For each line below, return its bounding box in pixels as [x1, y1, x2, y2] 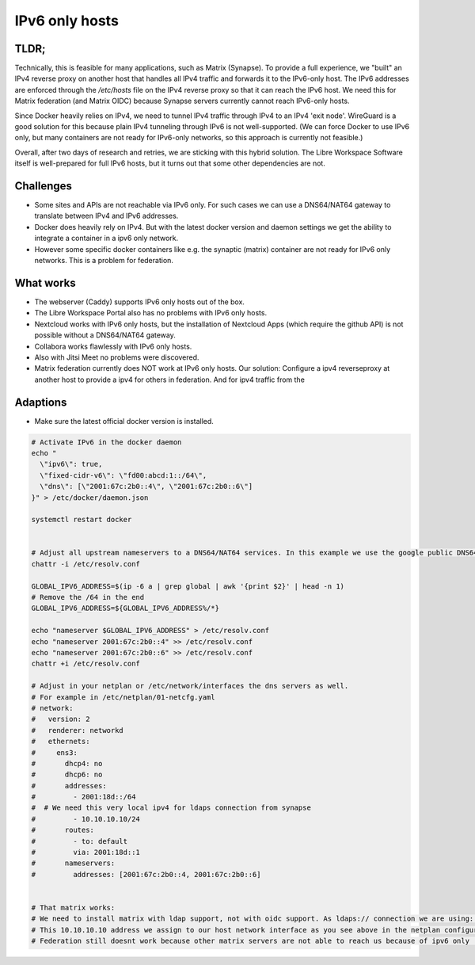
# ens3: [31, 748, 78, 757]
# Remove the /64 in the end [31, 593, 145, 602]
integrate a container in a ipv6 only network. [34, 234, 179, 243]
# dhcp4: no [31, 759, 103, 768]
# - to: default [31, 837, 128, 845]
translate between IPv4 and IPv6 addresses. [34, 211, 179, 221]
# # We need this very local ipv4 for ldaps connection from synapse [31, 803, 312, 812]
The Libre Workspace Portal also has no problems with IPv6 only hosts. [34, 308, 268, 318]
